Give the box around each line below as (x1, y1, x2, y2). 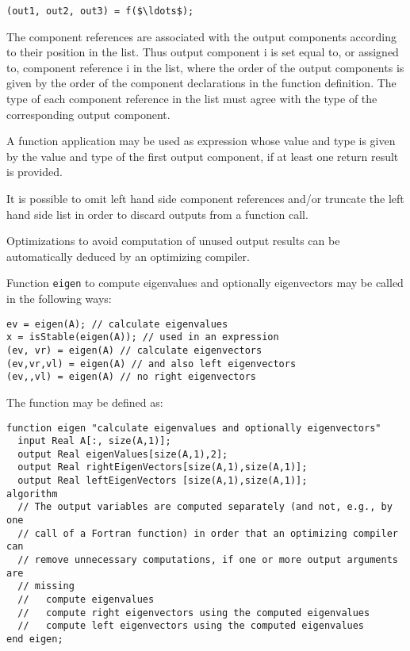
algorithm (6, 488, 58, 500)
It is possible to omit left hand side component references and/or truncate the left (6, 190, 404, 206)
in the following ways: (6, 290, 112, 307)
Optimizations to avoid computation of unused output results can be (6, 232, 340, 249)
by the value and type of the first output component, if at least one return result (6, 147, 399, 164)
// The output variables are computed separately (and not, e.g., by (17, 501, 393, 513)
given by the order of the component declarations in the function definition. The (6, 75, 397, 91)
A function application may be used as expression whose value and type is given (6, 132, 396, 149)
